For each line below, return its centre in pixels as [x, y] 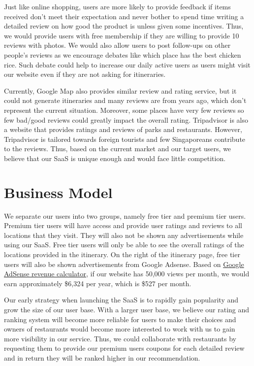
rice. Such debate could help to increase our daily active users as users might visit [127, 64]
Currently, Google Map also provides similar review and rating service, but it [120, 90]
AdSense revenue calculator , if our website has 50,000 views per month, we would [127, 274]
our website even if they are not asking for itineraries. [85, 74]
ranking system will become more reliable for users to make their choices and [120, 319]
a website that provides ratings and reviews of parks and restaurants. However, [123, 129]
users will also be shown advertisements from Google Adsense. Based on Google [124, 264]
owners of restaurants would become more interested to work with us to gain [120, 329]
